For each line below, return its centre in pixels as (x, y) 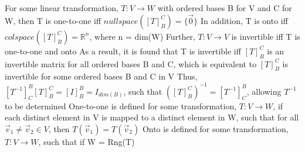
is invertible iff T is (266, 36)
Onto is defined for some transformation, (215, 128)
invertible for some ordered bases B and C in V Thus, (101, 76)
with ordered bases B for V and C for (225, 8)
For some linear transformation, (62, 8)
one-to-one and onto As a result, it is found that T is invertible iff (123, 51)
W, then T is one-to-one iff (53, 20)
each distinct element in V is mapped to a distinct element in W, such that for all (152, 117)
